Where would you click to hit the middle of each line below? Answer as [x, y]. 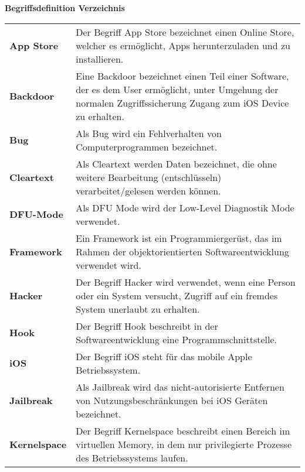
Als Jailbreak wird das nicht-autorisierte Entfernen [180, 387]
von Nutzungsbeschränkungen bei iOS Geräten [172, 400]
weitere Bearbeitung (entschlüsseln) [149, 177]
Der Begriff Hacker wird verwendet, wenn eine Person [186, 282]
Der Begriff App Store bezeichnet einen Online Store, [185, 32]
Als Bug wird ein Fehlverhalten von [149, 133]
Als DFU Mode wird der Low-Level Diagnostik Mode [185, 207]
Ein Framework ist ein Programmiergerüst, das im [179, 238]
